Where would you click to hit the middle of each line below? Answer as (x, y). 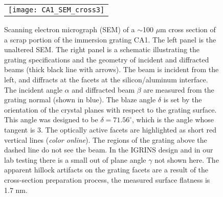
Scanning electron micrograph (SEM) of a (70, 29)
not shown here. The (187, 159)
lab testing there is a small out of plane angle (75, 159)
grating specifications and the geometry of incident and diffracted (107, 59)
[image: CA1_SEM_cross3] (57, 10)
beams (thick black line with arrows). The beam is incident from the (111, 69)
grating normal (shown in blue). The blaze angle (80, 100)
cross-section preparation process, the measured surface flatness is (107, 179)
